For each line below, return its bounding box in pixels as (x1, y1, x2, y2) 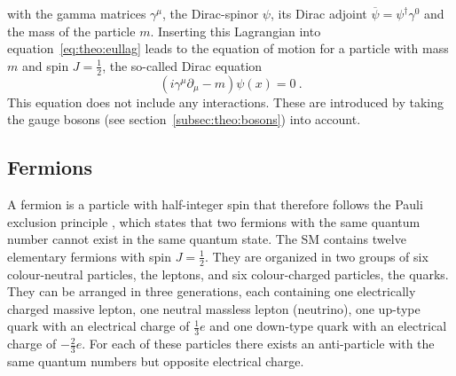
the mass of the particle (7, 21, 136, 40)
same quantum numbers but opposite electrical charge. (7, 352, 304, 371)
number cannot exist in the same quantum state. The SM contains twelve (7, 230, 406, 248)
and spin (21, 56, 69, 74)
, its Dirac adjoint (270, 4, 367, 22)
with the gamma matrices (7, 4, 146, 22)
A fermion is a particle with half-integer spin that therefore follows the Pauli (7, 195, 423, 213)
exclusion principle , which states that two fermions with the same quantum (7, 212, 421, 231)
